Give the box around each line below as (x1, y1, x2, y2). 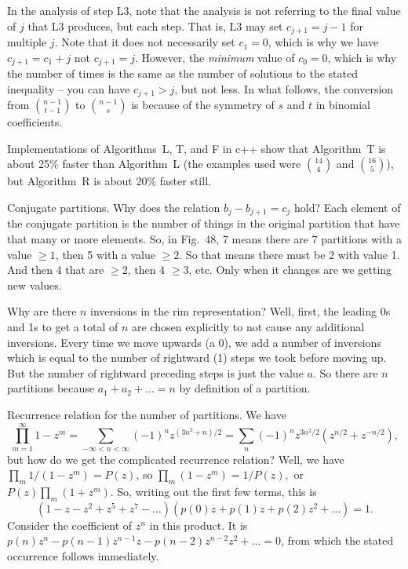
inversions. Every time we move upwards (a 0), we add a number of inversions (7, 334, 381, 350)
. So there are (312, 364, 378, 381)
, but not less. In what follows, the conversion (174, 80, 394, 97)
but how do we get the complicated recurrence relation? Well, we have (7, 450, 344, 467)
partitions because (7, 380, 95, 396)
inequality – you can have (7, 80, 130, 97)
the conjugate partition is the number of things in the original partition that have (7, 215, 400, 232)
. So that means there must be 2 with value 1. (179, 246, 400, 262)
